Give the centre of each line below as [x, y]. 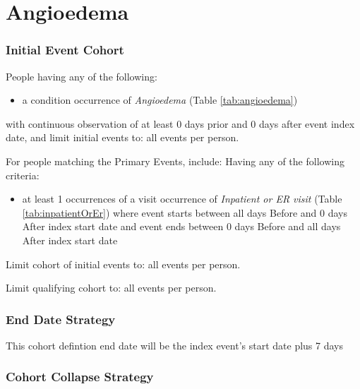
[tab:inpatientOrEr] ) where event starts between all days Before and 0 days [185, 212]
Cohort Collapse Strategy [80, 377]
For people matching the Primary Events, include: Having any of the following [175, 161]
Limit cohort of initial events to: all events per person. [123, 264]
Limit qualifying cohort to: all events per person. [111, 288]
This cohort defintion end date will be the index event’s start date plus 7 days [175, 345]
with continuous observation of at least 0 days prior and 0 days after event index [180, 123]
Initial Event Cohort [65, 50]
